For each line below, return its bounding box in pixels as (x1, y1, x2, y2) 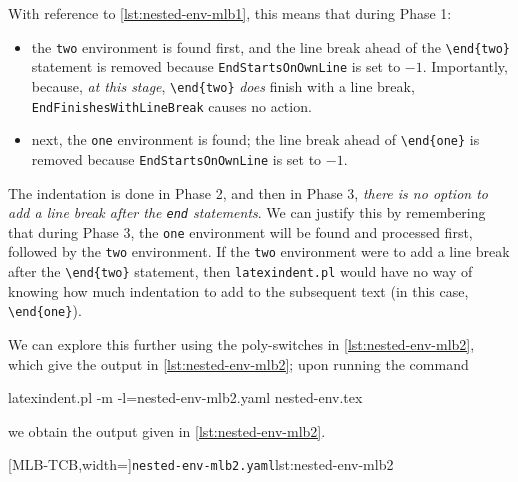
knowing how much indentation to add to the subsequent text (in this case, (8, 280, 469, 301)
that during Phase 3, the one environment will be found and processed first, (8, 221, 473, 242)
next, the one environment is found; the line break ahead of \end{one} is (31, 129, 480, 150)
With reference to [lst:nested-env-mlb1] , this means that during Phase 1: (8, 3, 452, 23)
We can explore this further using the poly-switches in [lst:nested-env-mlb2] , (8, 334, 475, 354)
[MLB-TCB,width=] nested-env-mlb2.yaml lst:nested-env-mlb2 (8, 454, 394, 475)
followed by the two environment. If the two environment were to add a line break (8, 241, 510, 262)
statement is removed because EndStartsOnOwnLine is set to (31, 56, 401, 77)
